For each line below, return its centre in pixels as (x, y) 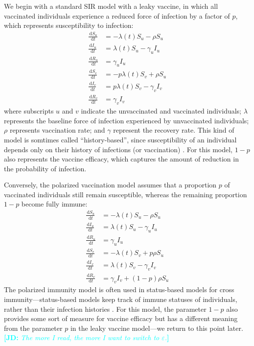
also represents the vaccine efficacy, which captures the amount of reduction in (121, 159)
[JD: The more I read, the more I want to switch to (82, 337)
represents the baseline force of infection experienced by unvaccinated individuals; (127, 120)
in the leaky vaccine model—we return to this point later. (157, 328)
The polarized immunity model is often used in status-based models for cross (119, 289)
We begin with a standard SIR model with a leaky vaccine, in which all (111, 6)
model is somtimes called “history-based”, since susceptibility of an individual (120, 139)
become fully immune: (54, 204)
